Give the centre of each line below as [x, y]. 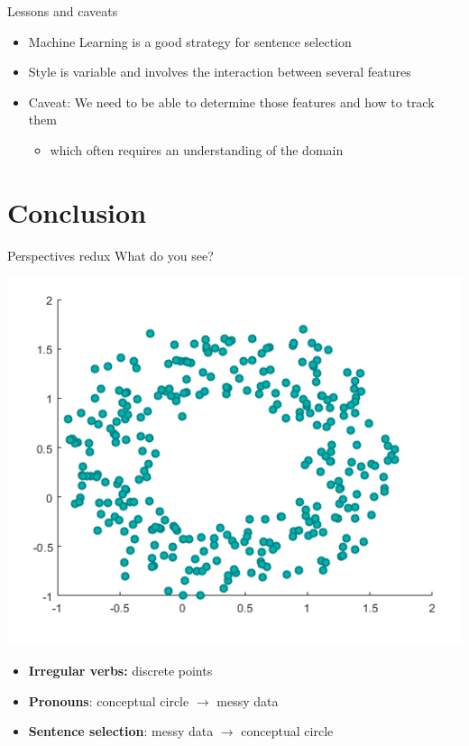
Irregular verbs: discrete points [120, 671]
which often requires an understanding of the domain [197, 149]
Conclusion [77, 212]
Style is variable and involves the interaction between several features [220, 72]
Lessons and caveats [63, 11]
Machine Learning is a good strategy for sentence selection [190, 41]
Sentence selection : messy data [121, 731]
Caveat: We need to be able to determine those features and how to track [231, 101]
